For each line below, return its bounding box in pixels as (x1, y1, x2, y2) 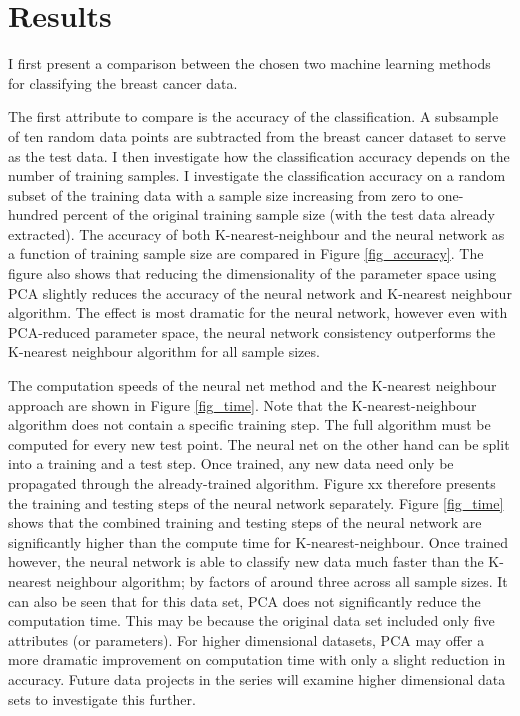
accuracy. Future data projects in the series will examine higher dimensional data (8, 668, 506, 689)
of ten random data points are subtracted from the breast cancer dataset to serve (8, 125, 506, 146)
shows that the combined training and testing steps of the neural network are (8, 512, 482, 533)
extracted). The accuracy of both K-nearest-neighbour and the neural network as (8, 223, 505, 244)
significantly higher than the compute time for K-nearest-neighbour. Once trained (8, 531, 509, 552)
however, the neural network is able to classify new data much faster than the (8, 551, 484, 572)
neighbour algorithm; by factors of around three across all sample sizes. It (56, 570, 508, 591)
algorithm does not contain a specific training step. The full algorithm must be (8, 414, 491, 435)
